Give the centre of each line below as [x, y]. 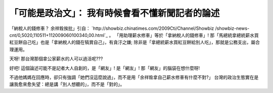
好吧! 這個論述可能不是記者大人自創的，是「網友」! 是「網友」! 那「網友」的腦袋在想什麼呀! [104, 68]
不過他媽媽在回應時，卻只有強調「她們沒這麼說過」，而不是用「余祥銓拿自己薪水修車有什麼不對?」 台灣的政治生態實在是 [134, 77]
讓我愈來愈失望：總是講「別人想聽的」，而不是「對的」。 [67, 84]
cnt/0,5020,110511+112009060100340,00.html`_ [59, 35]
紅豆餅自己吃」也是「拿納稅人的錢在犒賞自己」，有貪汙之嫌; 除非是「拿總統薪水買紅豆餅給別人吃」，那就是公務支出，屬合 [135, 42]
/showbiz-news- [232, 28]
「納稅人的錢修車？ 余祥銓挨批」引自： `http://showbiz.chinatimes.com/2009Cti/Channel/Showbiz [112, 28]
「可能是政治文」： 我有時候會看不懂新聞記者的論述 [115, 13]
